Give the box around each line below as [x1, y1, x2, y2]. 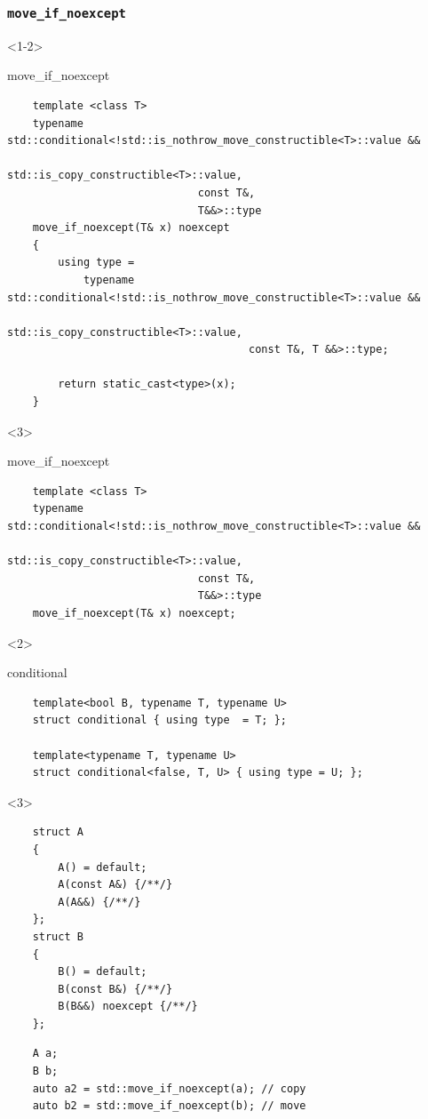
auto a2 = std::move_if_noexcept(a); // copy [32, 1082, 306, 1095]
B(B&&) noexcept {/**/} [58, 1000, 198, 1013]
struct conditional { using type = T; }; [32, 714, 287, 727]
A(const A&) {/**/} [58, 878, 173, 891]
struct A [32, 826, 83, 839]
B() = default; [58, 965, 147, 979]
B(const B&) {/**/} [58, 982, 173, 995]
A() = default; [58, 860, 147, 874]
